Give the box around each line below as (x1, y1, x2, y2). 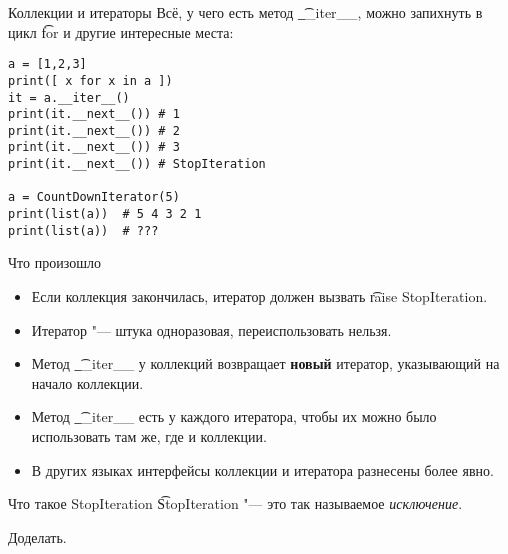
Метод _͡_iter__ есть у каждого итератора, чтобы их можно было (31, 406, 437, 427)
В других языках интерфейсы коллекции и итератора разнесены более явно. (31, 459, 494, 480)
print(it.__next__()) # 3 (8, 140, 180, 155)
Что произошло (8, 252, 101, 273)
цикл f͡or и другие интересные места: (8, 21, 234, 42)
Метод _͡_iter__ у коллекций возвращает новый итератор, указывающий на (31, 353, 500, 374)
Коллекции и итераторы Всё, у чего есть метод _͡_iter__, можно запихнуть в (8, 2, 483, 22)
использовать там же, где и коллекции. (31, 425, 267, 446)
